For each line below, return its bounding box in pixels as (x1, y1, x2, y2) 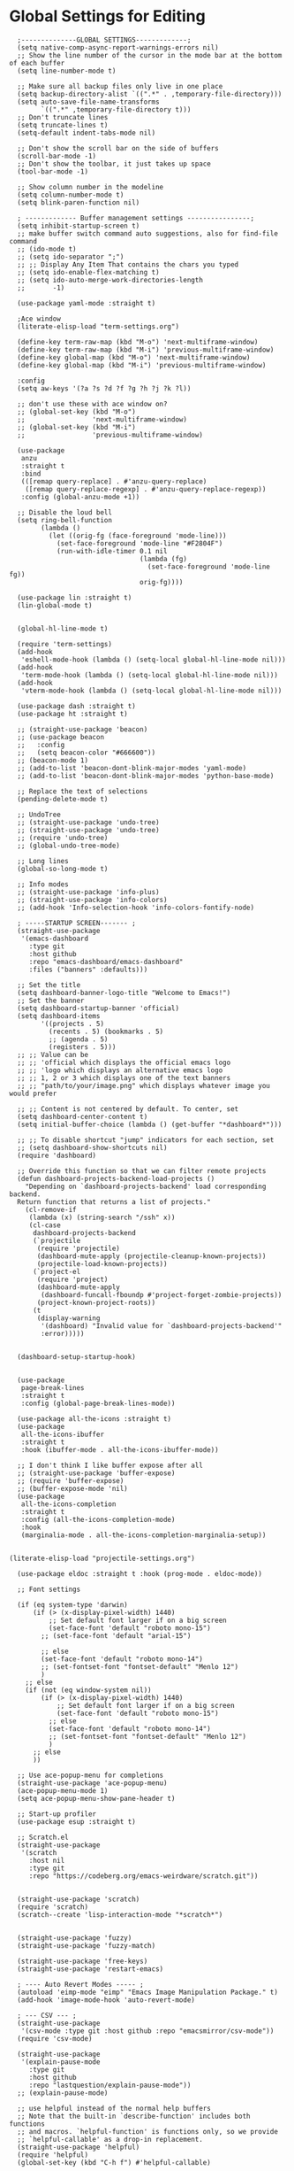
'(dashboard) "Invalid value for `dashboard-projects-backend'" (41, 1321, 283, 1330)
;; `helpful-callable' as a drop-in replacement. (17, 2135, 203, 2144)
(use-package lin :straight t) (17, 593, 132, 602)
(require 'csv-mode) (17, 2034, 93, 2043)
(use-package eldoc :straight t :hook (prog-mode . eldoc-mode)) (17, 1569, 263, 1578)
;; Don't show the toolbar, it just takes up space (17, 159, 212, 168)
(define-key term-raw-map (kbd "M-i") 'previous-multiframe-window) (17, 345, 275, 354)
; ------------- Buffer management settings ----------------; (17, 213, 254, 222)
